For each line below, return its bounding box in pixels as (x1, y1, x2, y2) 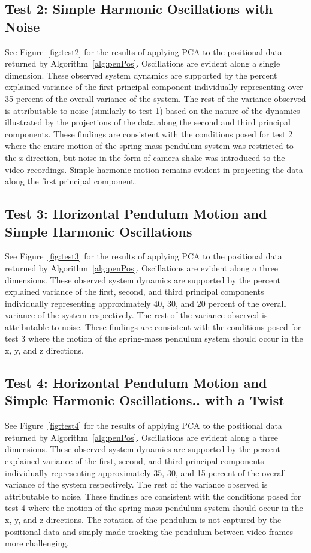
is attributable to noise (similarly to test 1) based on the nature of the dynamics (5, 104, 300, 116)
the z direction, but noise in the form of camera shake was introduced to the (5, 151, 285, 163)
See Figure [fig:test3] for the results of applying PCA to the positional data (5, 250, 282, 262)
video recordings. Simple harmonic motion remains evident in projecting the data (5, 163, 303, 175)
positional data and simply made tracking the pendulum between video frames (5, 525, 293, 537)
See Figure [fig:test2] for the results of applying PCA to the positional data (5, 45, 282, 58)
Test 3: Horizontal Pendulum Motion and (5, 204, 267, 223)
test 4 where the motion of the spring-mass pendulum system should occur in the (5, 501, 303, 514)
